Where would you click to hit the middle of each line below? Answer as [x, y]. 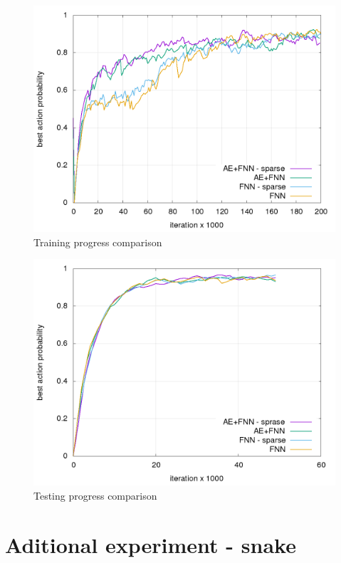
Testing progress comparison [95, 495]
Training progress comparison [98, 242]
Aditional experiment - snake [151, 544]
